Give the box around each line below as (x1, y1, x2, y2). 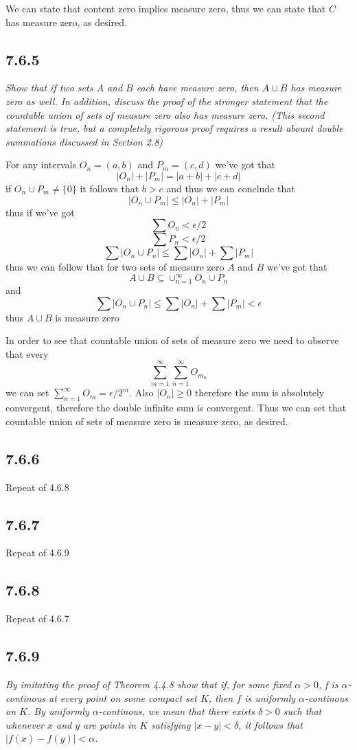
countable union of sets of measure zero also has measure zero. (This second (5, 107, 325, 122)
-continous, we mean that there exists (98, 704, 255, 718)
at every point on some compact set (48, 690, 197, 705)
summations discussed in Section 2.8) (5, 134, 163, 148)
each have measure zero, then (136, 80, 259, 95)
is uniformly (244, 690, 296, 705)
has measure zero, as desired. (5, 14, 127, 29)
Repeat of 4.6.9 (5, 545, 69, 560)
